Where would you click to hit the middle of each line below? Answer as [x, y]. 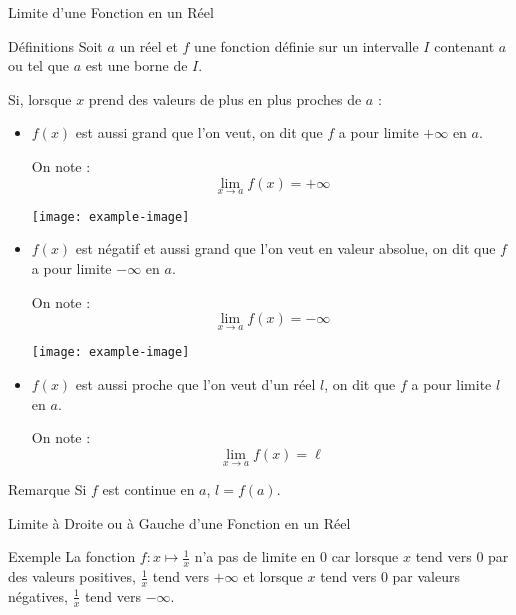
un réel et [148, 45]
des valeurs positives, [72, 576]
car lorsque [365, 556]
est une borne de [136, 65]
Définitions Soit [55, 45]
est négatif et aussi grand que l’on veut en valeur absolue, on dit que [285, 248]
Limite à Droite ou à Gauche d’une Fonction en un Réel [179, 522]
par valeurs [426, 576]
